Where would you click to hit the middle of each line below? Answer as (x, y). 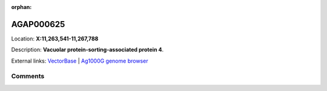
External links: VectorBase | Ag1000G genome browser (80, 61)
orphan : (21, 7)
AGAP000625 (38, 24)
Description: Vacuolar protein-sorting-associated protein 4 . (87, 50)
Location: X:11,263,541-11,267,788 (55, 39)
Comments (28, 77)
